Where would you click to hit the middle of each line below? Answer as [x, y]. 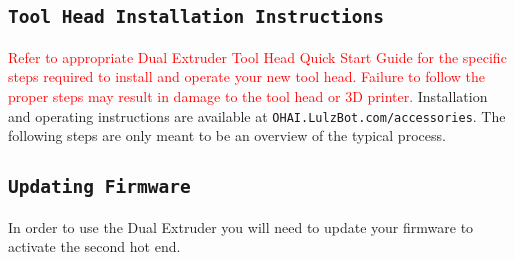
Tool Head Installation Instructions [196, 17]
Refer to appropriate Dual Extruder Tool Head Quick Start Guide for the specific [257, 56]
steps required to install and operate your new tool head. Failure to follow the [247, 76]
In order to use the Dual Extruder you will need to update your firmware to [241, 226]
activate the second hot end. [94, 246]
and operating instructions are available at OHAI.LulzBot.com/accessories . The [257, 115]
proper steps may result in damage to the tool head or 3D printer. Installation [248, 95]
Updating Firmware [99, 187]
